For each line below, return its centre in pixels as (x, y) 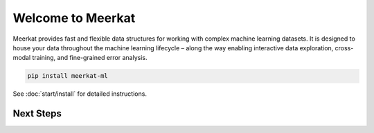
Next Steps (37, 114)
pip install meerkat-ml (68, 76)
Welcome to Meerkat (74, 18)
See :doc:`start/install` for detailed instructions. (80, 94)
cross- (344, 48)
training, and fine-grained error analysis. (90, 58)
